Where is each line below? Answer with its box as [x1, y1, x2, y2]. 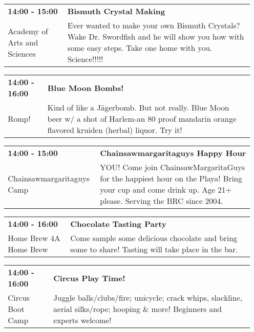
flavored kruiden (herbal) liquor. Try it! [47, 124, 182, 135]
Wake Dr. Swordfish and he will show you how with [67, 31, 244, 42]
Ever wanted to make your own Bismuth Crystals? [67, 20, 240, 31]
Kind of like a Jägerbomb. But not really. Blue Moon [47, 102, 230, 113]
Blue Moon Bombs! [47, 82, 124, 93]
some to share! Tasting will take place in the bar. [70, 243, 238, 255]
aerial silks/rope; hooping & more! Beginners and [53, 303, 222, 314]
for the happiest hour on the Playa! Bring [100, 173, 242, 184]
